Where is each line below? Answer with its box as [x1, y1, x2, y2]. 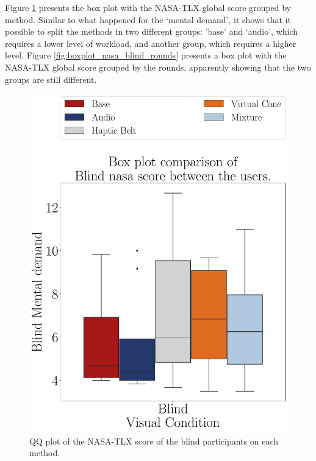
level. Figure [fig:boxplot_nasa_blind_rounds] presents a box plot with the [5, 49, 287, 62]
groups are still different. [5, 72, 97, 85]
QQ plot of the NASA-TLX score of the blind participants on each [29, 434, 278, 447]
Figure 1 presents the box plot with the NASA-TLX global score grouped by [5, 1, 292, 13]
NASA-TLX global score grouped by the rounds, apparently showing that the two [5, 60, 311, 73]
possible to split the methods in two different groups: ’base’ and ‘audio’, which [5, 25, 298, 38]
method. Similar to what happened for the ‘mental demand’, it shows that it [5, 13, 291, 26]
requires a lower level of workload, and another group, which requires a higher [5, 37, 296, 49]
